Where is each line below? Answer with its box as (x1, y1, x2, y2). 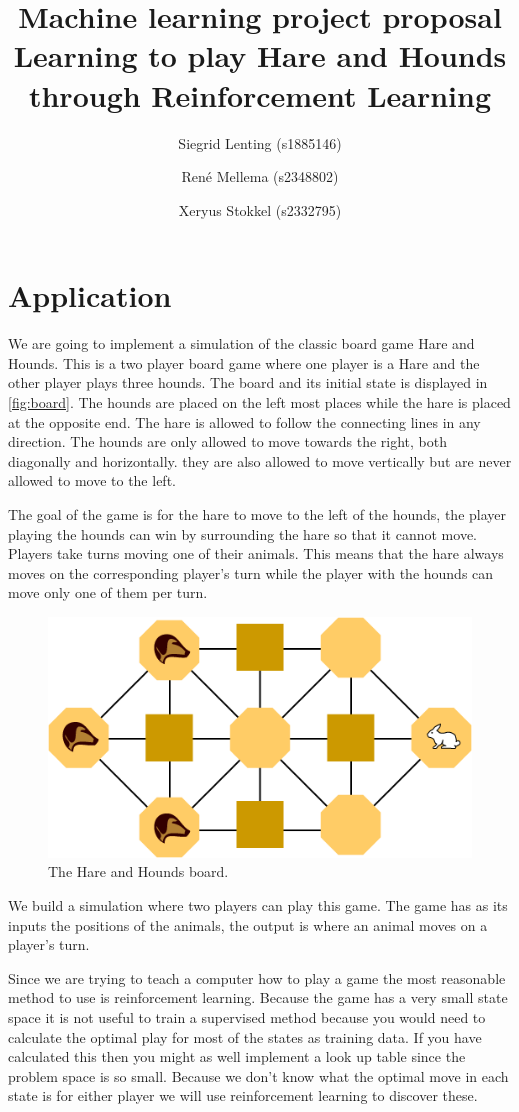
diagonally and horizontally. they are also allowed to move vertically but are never (8, 450, 512, 471)
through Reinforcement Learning (28, 74, 492, 115)
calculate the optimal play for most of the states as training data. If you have (8, 1026, 482, 1047)
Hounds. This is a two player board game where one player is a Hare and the (8, 352, 480, 373)
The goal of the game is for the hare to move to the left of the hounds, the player (8, 503, 507, 524)
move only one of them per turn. (8, 582, 208, 603)
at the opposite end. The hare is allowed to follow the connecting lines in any (8, 411, 481, 432)
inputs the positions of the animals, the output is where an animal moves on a (8, 914, 488, 935)
